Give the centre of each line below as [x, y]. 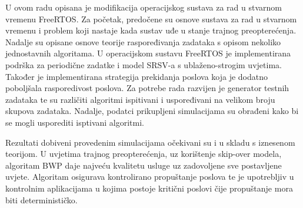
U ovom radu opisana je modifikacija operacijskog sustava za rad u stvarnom [144, 7]
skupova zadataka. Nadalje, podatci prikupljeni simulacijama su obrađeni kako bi [152, 111]
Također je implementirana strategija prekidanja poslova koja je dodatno [137, 76]
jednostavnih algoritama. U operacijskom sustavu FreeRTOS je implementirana [148, 53]
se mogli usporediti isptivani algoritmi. [75, 122]
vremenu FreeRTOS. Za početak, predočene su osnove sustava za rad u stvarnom [151, 19]
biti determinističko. [41, 199]
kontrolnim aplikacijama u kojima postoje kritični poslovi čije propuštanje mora [149, 188]
